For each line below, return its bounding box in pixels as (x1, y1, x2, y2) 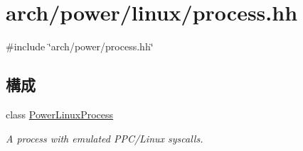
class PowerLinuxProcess (6, 106, 114, 121)
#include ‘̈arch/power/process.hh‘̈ (6, 39, 154, 54)
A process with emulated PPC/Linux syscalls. (6, 130, 203, 145)
